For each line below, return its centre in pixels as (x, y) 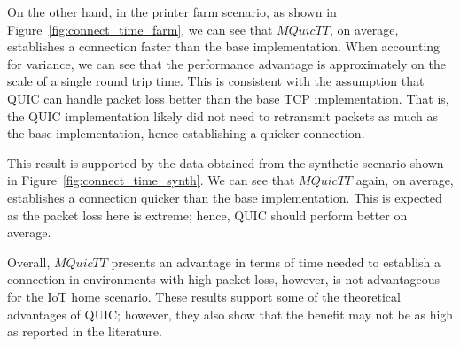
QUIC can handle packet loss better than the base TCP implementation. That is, (228, 98)
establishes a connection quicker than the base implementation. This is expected (225, 197)
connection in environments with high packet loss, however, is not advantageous (224, 279)
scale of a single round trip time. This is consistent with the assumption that (216, 81)
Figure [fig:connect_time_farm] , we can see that (140, 29)
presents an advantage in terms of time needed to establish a (276, 261)
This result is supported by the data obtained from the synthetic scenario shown (226, 162)
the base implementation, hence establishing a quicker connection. (186, 133)
